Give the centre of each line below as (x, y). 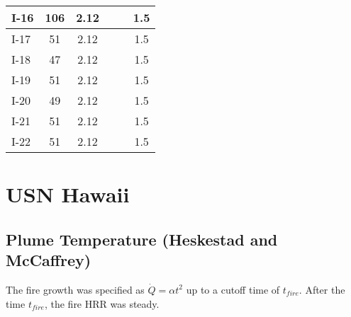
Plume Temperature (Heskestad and (142, 239)
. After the (322, 289)
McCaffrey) (49, 260)
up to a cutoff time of (233, 289)
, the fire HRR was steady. (102, 303)
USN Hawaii (68, 194)
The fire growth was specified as (75, 289)
